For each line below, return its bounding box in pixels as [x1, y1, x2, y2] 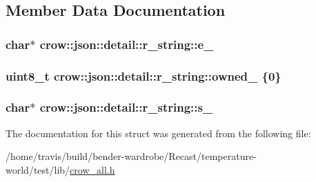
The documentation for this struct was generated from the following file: [6, 125, 311, 140]
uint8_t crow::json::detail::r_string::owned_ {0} [6, 67, 282, 84]
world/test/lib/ [6, 162, 70, 176]
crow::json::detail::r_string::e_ [39, 35, 214, 52]
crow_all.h [70, 162, 115, 176]
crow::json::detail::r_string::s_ [39, 99, 213, 116]
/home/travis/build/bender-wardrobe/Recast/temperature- [6, 149, 257, 163]
